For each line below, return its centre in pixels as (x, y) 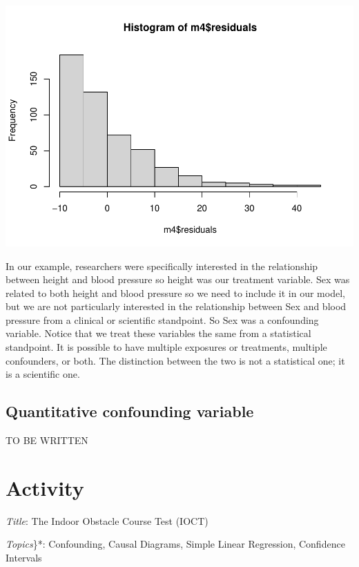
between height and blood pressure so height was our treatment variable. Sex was (178, 279)
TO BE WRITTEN (47, 440)
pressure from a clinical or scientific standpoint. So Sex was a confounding (162, 319)
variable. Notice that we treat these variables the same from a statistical (158, 333)
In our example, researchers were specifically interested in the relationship (162, 266)
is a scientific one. (43, 374)
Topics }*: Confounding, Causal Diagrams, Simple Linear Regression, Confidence (175, 544)
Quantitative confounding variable (130, 411)
